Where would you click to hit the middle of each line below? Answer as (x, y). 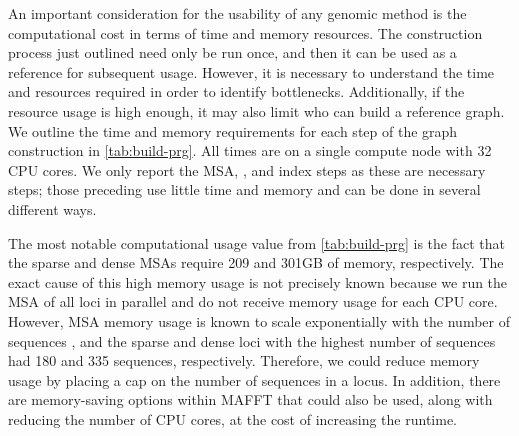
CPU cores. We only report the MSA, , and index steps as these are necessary (247, 169)
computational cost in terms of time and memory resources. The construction (245, 32)
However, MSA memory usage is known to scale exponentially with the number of (259, 320)
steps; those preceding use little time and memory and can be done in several (244, 189)
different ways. (52, 208)
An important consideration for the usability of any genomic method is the (237, 13)
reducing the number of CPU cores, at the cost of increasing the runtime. (232, 418)
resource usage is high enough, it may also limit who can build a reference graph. (256, 110)
